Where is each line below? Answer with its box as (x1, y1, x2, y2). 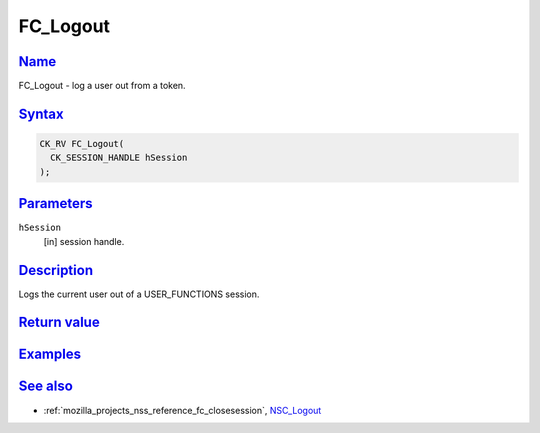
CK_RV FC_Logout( (39, 138, 125, 150)
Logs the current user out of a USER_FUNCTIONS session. (18, 288, 260, 300)
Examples (18, 346, 82, 363)
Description (18, 261, 94, 279)
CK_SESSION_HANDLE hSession (50, 152, 188, 164)
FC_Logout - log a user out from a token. (18, 80, 186, 92)
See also (18, 378, 74, 395)
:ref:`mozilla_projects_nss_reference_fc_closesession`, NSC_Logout (43, 404, 322, 416)
